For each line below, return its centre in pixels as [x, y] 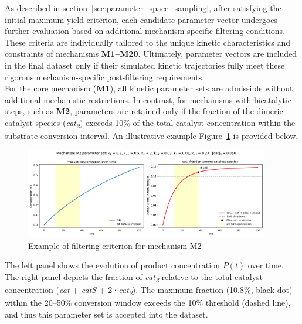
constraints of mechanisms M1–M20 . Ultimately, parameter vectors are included [151, 54]
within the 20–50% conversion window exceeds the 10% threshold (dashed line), [148, 303]
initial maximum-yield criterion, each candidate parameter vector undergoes [141, 19]
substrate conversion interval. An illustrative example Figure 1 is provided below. [152, 136]
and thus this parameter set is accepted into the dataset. [106, 314]
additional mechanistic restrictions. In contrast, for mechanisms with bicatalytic [148, 99]
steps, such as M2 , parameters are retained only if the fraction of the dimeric [144, 111]
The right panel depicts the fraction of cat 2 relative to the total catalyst [134, 277]
